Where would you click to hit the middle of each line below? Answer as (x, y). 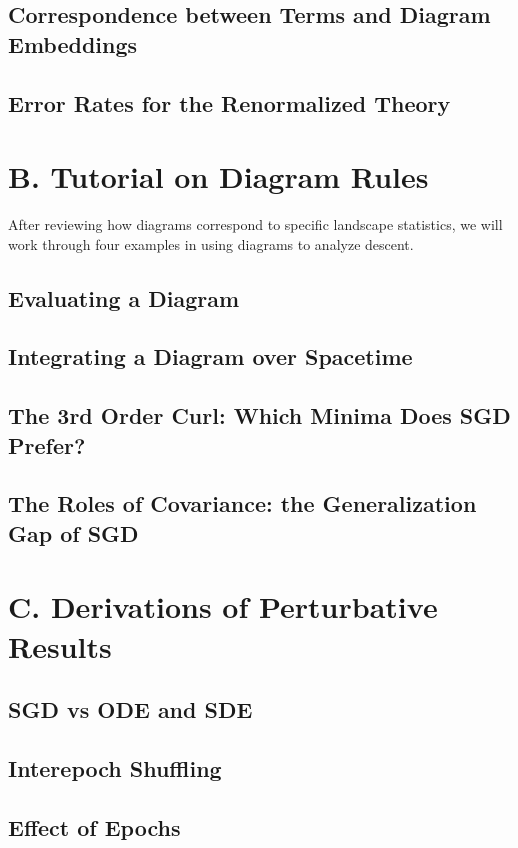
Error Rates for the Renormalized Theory (229, 102)
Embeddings (73, 43)
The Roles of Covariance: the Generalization (242, 503)
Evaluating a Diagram (124, 297)
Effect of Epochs (94, 826)
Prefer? (47, 444)
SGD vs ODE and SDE (130, 709)
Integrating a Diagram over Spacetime (210, 356)
